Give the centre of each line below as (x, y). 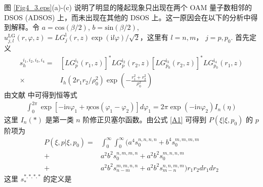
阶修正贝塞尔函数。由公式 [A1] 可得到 (145, 120)
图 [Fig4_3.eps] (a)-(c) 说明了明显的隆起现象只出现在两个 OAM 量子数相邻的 (128, 7)
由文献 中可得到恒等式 (41, 95)
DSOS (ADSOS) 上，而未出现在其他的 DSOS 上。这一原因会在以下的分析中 (127, 17)
